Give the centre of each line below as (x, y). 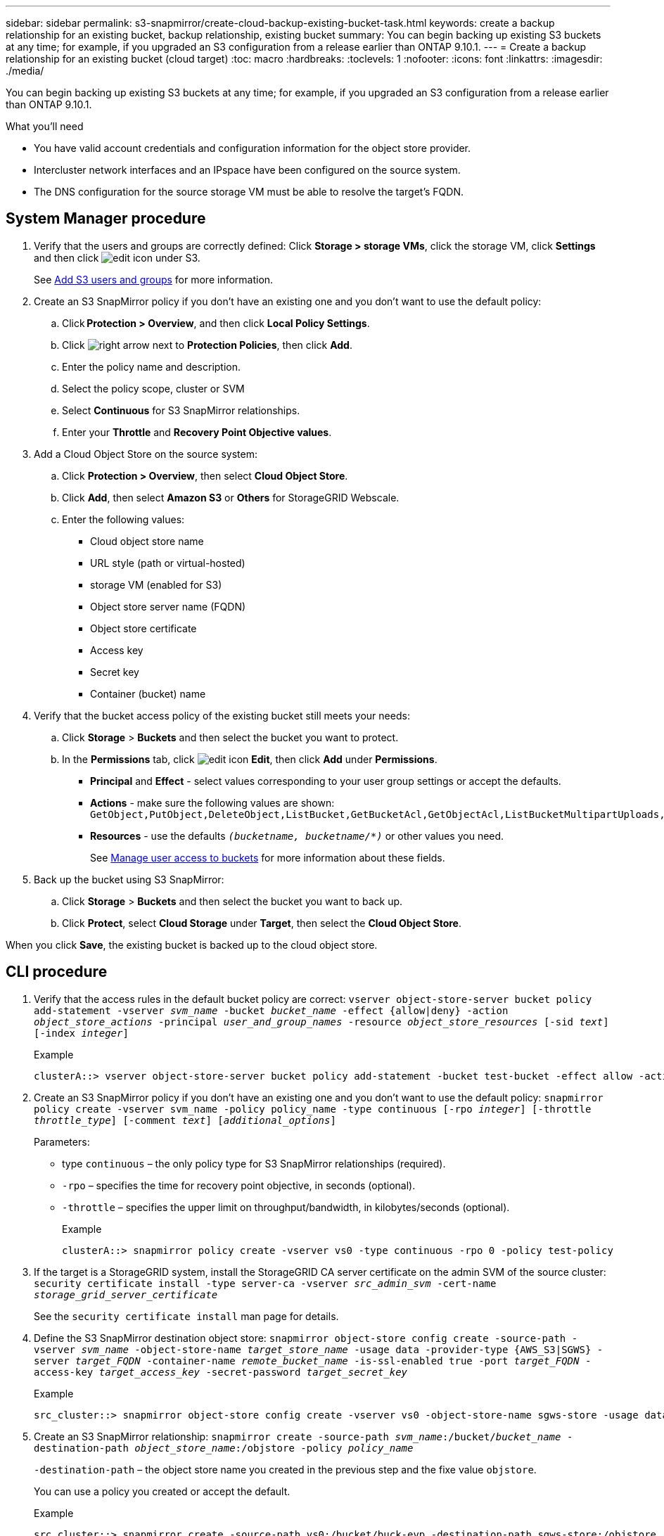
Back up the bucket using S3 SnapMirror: (129, 879)
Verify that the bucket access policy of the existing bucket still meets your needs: (222, 715)
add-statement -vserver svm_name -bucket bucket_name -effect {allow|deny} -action (271, 1010)
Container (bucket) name (148, 693)
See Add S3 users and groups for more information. (154, 279)
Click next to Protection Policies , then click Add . (207, 345)
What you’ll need (45, 126)
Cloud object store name (147, 541)
